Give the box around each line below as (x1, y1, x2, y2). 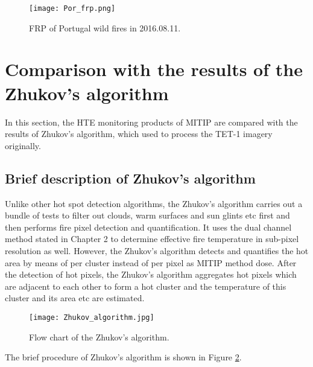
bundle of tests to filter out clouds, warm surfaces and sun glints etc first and (5, 209, 290, 222)
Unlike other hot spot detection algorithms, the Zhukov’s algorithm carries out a (5, 197, 303, 209)
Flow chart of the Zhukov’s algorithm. (29, 330, 169, 343)
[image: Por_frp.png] (29, 4, 116, 13)
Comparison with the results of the (5, 57, 303, 81)
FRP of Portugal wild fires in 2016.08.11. (29, 21, 181, 34)
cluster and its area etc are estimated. (5, 292, 145, 304)
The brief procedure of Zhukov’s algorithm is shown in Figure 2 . (5, 351, 242, 363)
